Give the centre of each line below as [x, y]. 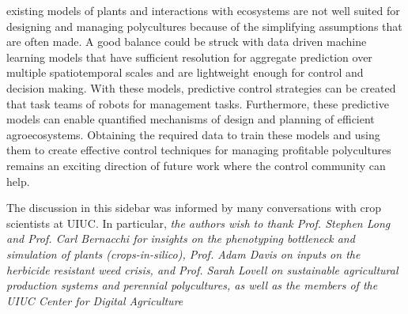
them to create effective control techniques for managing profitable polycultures [199, 150]
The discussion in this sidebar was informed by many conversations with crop [194, 208]
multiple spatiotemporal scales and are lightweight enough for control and [185, 72]
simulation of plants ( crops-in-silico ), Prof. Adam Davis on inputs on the [183, 253]
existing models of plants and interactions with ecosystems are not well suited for [203, 10]
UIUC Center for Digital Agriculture [95, 300]
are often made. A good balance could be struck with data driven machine [187, 42]
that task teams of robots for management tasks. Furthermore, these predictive [198, 103]
